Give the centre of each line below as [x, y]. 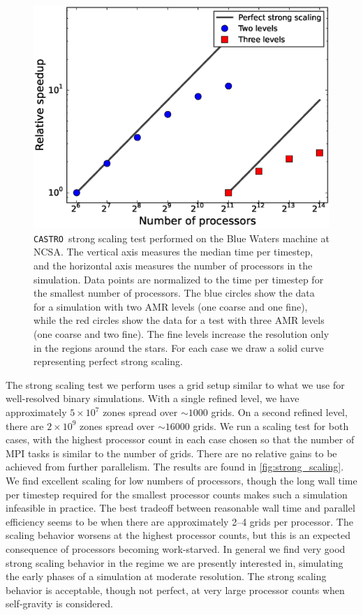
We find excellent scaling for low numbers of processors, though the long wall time [181, 480]
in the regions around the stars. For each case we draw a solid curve [179, 347]
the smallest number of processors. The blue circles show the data [174, 293]
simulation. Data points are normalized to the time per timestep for [179, 279]
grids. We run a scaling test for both [271, 425]
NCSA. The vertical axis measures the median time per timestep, [173, 252]
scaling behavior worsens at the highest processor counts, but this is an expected [178, 535]
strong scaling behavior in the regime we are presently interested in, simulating [175, 562]
